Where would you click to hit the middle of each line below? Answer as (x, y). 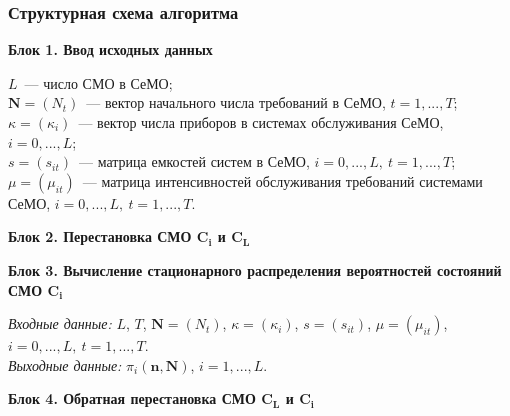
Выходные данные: (65, 364)
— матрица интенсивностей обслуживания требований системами (282, 180)
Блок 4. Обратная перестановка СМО (132, 398)
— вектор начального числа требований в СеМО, (236, 102)
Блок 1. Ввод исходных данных (110, 49)
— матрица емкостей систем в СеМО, (194, 161)
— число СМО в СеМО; (98, 82)
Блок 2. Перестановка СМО (100, 236)
